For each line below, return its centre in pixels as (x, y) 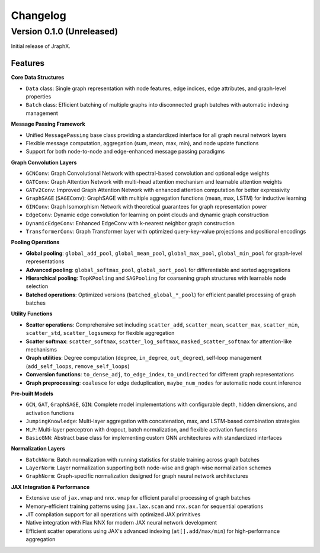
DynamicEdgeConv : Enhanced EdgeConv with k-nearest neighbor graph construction (130, 223)
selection (37, 286)
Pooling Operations (35, 242)
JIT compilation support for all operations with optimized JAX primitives (113, 514)
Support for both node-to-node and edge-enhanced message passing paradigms (125, 152)
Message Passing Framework (48, 124)
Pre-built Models (32, 394)
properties (39, 97)
